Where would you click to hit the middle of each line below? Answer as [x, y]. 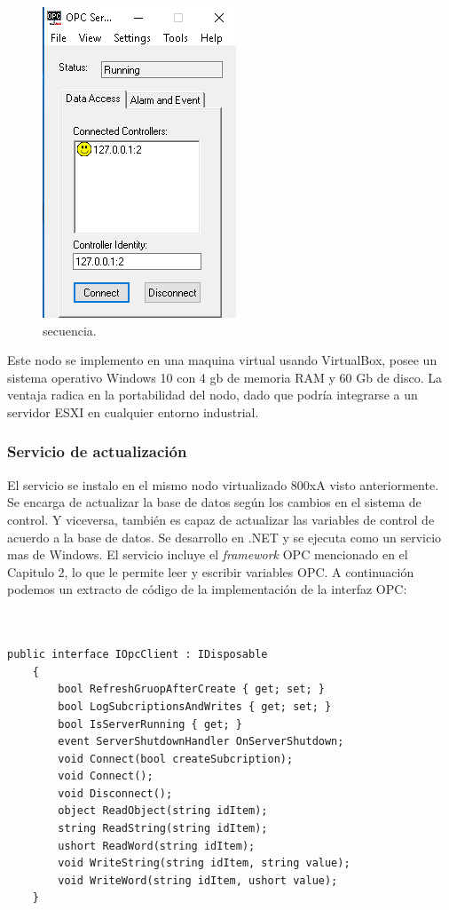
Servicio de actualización [97, 451]
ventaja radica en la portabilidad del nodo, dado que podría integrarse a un [213, 395]
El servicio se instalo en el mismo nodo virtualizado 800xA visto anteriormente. [223, 484]
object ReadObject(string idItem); [163, 811]
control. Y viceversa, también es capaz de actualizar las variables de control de [221, 519]
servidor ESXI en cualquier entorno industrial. [133, 411]
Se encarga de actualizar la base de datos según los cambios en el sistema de [214, 502]
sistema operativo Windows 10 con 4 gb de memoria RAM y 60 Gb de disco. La [225, 377]
